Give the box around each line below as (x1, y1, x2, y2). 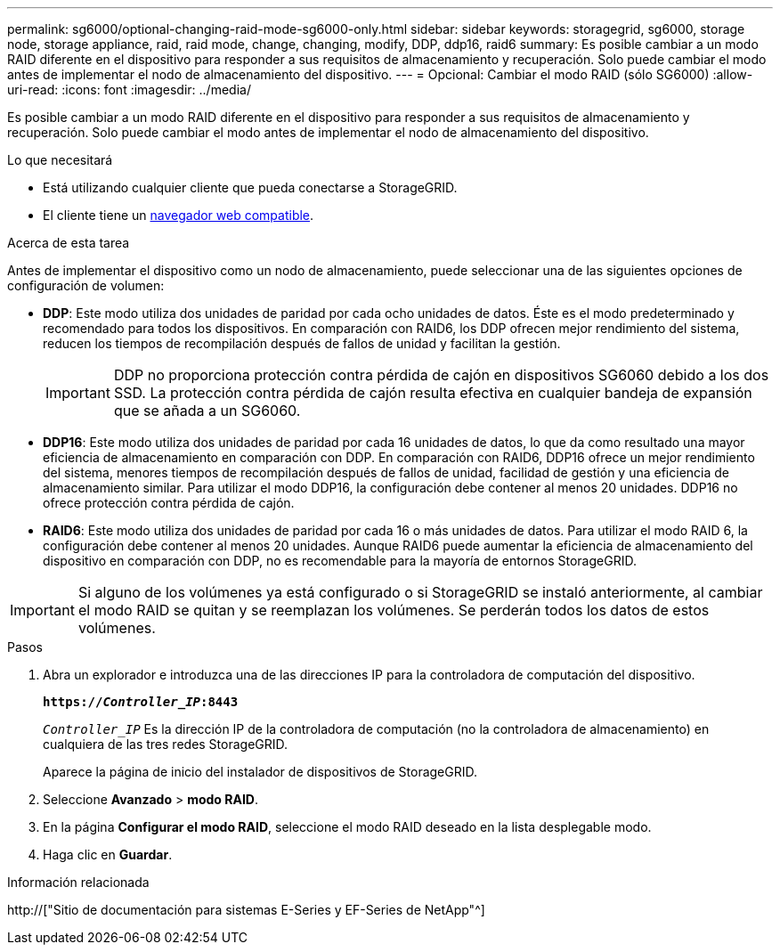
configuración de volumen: (7, 278, 165, 293)
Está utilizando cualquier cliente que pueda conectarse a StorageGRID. (43, 180, 458, 195)
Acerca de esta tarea (7, 235, 130, 250)
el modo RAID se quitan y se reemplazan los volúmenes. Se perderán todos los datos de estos (77, 601, 710, 619)
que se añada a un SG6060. (113, 402, 301, 419)
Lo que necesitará (7, 152, 113, 167)
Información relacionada (7, 875, 150, 890)
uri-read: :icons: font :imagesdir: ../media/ (7, 82, 251, 97)
